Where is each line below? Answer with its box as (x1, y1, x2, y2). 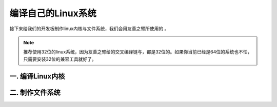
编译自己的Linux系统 (9, 8, 97, 19)
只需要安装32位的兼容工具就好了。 (23, 56, 97, 62)
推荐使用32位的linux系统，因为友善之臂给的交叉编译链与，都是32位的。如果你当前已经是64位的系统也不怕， (23, 49, 252, 55)
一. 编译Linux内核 (9, 72, 65, 81)
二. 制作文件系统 (9, 88, 61, 97)
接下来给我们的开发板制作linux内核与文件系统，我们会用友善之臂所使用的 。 (9, 25, 169, 32)
